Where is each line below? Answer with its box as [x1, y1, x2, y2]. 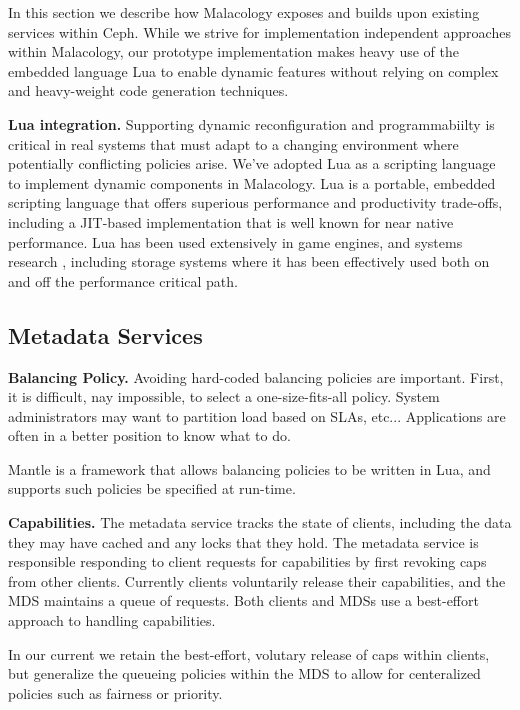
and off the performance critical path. [8, 270, 238, 291]
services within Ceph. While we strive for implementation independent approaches [8, 21, 511, 42]
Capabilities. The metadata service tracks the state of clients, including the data [8, 512, 512, 533]
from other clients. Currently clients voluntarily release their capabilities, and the [8, 570, 506, 591]
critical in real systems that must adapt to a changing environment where [8, 133, 459, 154]
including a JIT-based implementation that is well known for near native [8, 211, 454, 232]
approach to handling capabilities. [8, 610, 216, 631]
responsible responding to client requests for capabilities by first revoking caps [8, 551, 487, 572]
